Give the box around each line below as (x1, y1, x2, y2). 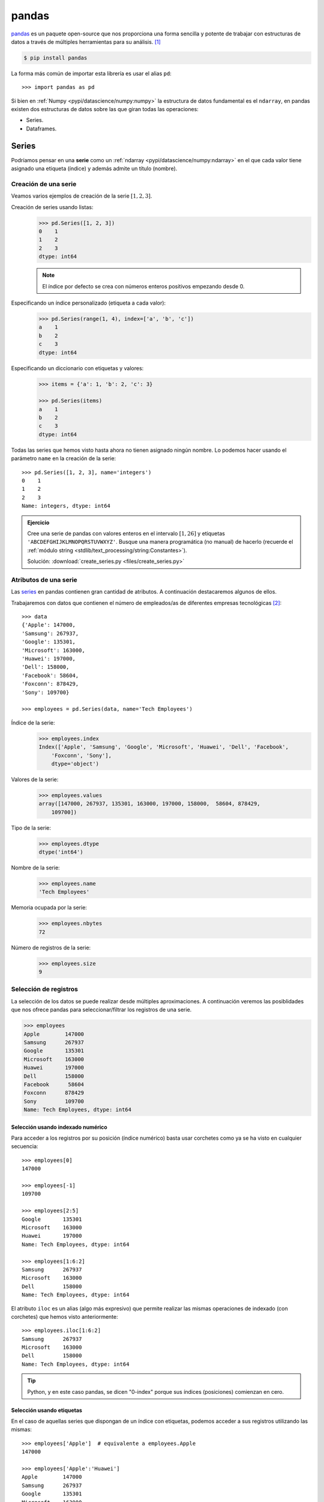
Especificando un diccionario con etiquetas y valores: (11, 364, 144, 372)
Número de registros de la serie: (11, 944, 91, 951)
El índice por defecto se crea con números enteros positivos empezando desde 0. (42, 282, 245, 290)
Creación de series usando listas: (11, 203, 94, 210)
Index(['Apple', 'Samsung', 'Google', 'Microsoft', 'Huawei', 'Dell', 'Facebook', (38, 744, 289, 750)
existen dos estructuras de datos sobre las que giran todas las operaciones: (11, 106, 199, 113)
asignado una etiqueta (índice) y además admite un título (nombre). (11, 165, 178, 172)
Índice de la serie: (11, 719, 55, 726)
